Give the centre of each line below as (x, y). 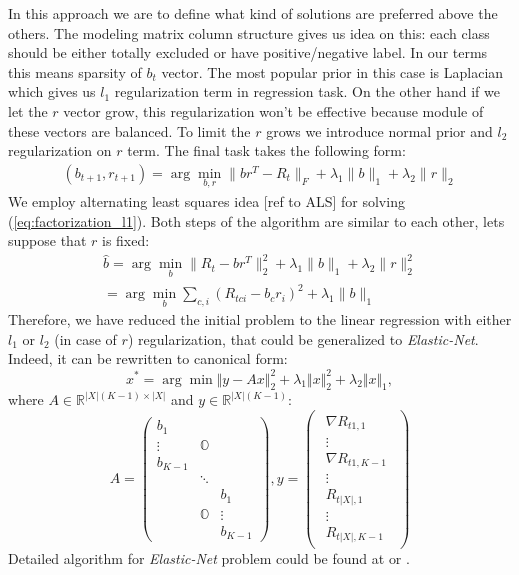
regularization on (60, 150)
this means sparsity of (75, 71)
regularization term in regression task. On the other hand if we (307, 91)
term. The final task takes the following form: (266, 150)
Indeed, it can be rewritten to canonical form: (148, 358)
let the (28, 110)
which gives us (52, 91)
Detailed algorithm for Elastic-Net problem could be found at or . (209, 558)
